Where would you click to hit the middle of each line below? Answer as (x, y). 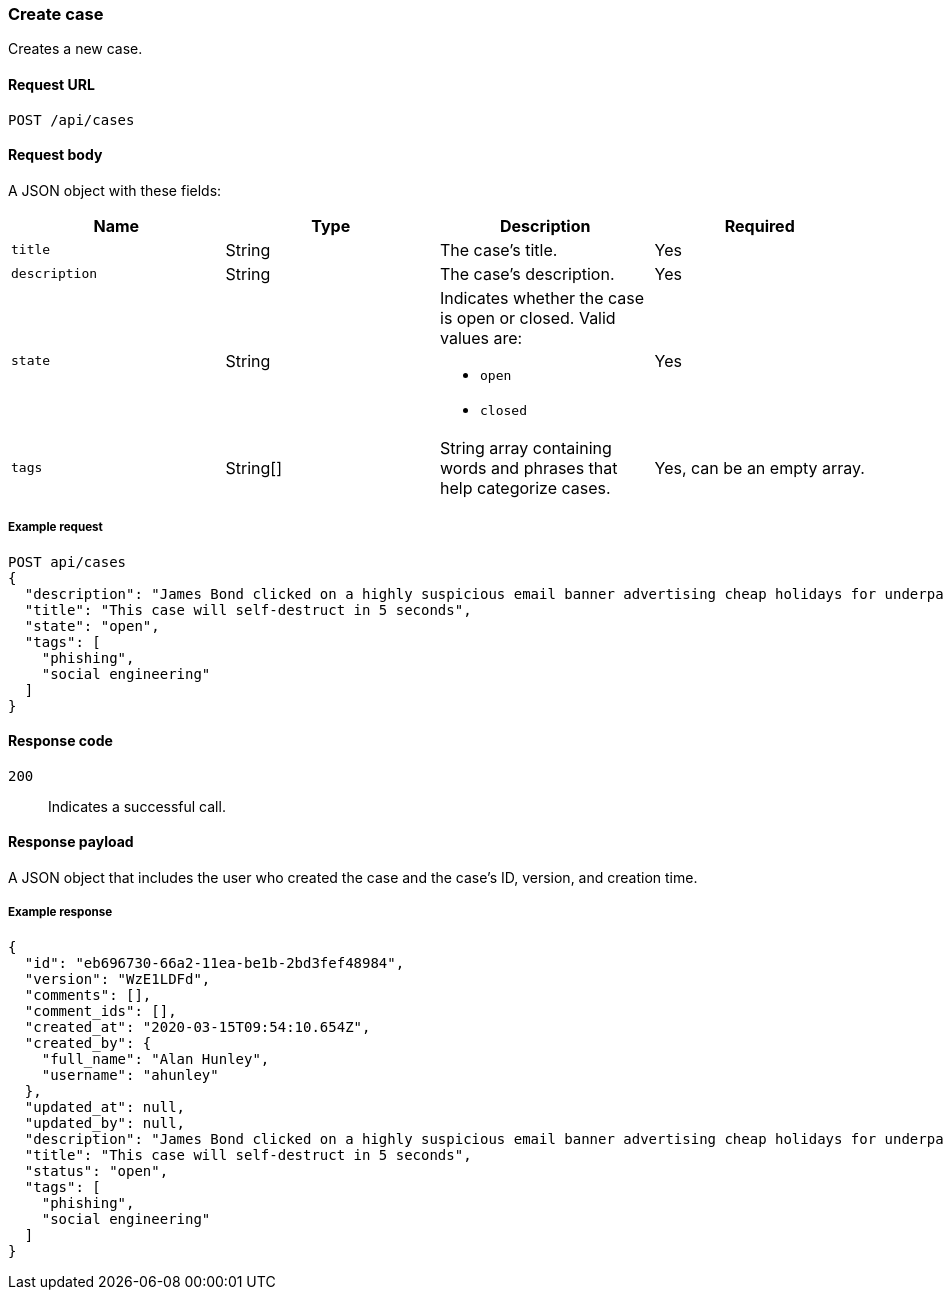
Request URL (51, 84)
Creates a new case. (75, 49)
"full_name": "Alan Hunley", (155, 1058)
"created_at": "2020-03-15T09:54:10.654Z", (197, 1026)
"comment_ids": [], (100, 1010)
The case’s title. (499, 249)
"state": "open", (92, 625)
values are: (481, 337)
